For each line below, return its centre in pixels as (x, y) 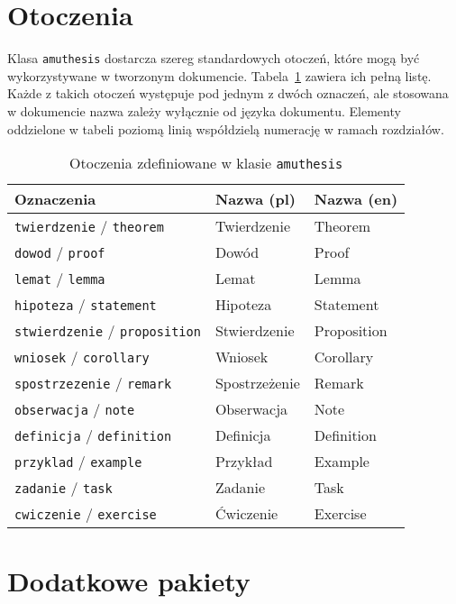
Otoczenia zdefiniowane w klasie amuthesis (206, 163)
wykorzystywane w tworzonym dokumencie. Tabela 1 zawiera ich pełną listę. (219, 75)
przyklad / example (78, 462)
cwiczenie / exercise (86, 514)
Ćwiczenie (246, 514)
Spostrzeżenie (257, 383)
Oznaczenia (55, 199)
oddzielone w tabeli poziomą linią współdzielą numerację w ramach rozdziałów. (226, 128)
